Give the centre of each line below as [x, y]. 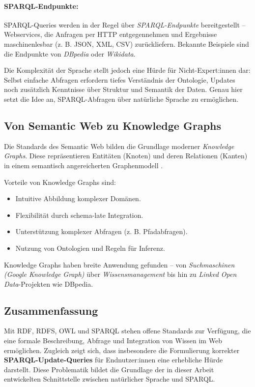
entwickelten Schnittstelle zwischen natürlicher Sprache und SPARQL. [110, 379]
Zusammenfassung [51, 310]
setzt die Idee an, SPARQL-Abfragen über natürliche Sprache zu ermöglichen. [121, 99]
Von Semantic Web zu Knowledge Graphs [113, 125]
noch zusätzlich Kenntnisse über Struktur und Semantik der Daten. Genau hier [123, 89]
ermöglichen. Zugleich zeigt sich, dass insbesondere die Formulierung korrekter [122, 350]
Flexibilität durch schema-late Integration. [79, 215]
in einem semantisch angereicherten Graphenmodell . [84, 165]
